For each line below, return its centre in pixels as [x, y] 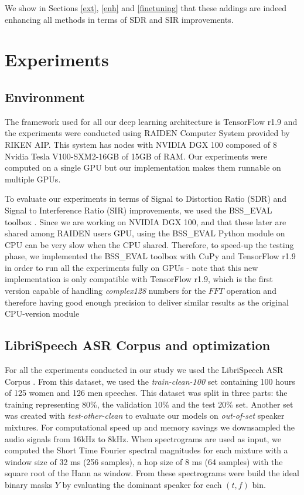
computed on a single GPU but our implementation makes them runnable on [143, 167]
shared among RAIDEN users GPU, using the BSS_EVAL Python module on [145, 233]
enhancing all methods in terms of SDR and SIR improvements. [119, 19]
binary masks [29, 484]
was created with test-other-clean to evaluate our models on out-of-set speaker [145, 416]
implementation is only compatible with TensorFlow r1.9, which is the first [139, 279]
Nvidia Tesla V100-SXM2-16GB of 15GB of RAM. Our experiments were [136, 156]
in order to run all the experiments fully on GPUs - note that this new [131, 267]
